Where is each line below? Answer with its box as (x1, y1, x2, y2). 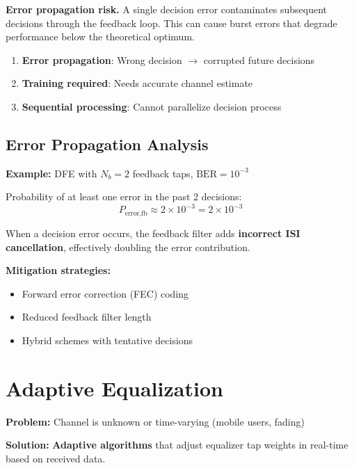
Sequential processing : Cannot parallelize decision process (22, 99, 282, 113)
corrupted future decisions (203, 52, 315, 67)
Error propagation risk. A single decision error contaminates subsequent (6, 2, 328, 16)
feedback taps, (132, 166, 193, 180)
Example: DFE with (6, 166, 97, 180)
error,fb (124, 209, 147, 217)
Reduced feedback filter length (22, 309, 152, 324)
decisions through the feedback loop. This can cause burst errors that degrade (6, 15, 337, 30)
